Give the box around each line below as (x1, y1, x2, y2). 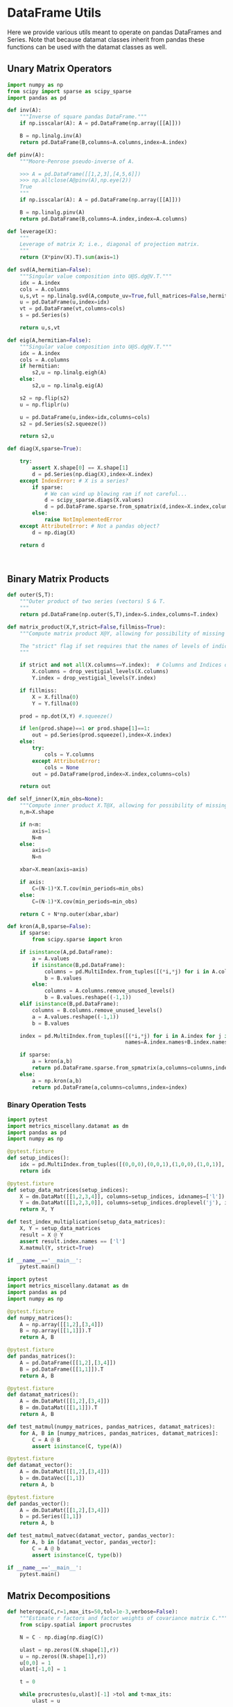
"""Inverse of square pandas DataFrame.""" (19, 113, 148, 120)
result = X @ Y (19, 1231, 64, 1238)
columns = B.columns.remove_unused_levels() (32, 1007, 163, 1014)
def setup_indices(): (7, 1154, 70, 1162)
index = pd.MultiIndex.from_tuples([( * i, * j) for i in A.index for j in (19, 1032, 231, 1039)
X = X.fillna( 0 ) (32, 693, 79, 700)
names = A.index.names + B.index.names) (125, 1039, 231, 1046)
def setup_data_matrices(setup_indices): (7, 1186, 129, 1193)
